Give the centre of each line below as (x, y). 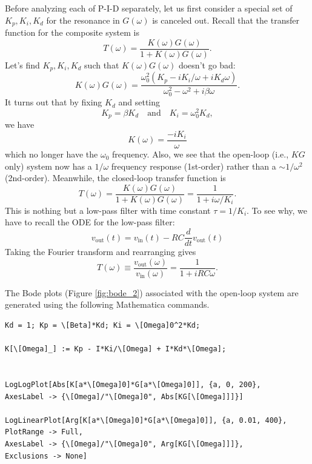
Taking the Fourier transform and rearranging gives (101, 252)
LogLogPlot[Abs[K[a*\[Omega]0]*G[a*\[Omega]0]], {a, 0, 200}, (133, 384)
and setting (139, 102)
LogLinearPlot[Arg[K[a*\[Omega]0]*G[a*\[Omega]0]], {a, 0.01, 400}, (146, 420)
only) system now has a (48, 166)
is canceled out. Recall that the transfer (226, 20)
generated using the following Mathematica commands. (107, 304)
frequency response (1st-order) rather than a (194, 166)
